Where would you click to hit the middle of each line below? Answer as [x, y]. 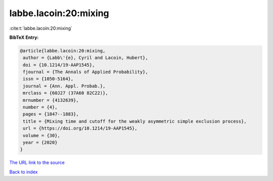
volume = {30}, [42, 135]
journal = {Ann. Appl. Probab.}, [64, 86]
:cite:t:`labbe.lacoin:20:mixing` [41, 28]
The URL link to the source [37, 163]
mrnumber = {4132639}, [51, 100]
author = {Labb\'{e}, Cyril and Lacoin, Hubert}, [86, 58]
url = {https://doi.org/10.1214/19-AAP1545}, [80, 128]
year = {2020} [40, 142]
